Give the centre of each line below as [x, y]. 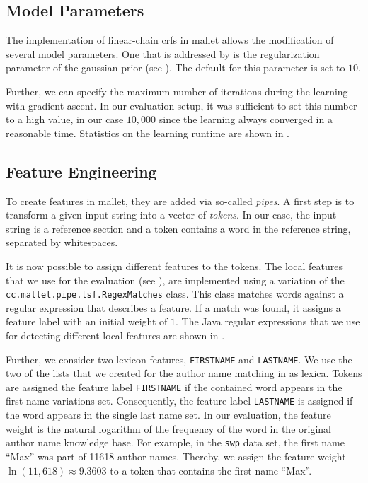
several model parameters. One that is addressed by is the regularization [163, 53]
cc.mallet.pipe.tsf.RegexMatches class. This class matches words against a [175, 294]
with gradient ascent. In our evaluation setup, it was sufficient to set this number [182, 105]
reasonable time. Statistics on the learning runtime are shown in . [148, 133]
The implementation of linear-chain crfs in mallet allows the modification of [170, 40]
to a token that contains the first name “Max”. [211, 470]
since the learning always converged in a [246, 119]
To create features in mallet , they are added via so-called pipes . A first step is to [180, 200]
